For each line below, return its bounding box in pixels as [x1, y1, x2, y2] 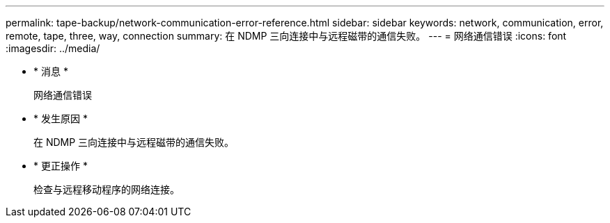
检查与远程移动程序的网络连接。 [33, 183, 180, 195]
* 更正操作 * [33, 160, 88, 172]
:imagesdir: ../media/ [6, 42, 100, 54]
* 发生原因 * [33, 113, 88, 124]
